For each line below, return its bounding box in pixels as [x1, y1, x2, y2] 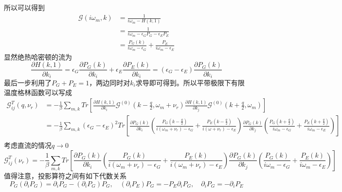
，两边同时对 [89, 77, 130, 87]
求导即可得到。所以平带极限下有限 [135, 77, 245, 87]
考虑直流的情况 [4, 140, 52, 150]
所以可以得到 [4, 2, 45, 12]
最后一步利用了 [4, 77, 52, 87]
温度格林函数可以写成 [4, 87, 72, 97]
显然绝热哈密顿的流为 [4, 51, 72, 62]
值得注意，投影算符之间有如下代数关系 [4, 171, 126, 181]
